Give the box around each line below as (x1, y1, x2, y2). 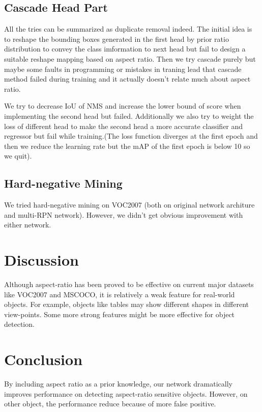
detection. (4, 319, 35, 329)
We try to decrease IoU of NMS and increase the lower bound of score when (4, 100, 241, 111)
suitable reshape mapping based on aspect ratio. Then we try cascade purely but (4, 53, 256, 64)
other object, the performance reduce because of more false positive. (4, 398, 216, 409)
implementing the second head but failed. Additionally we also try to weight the (4, 110, 254, 121)
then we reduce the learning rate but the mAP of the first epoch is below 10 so (4, 140, 250, 151)
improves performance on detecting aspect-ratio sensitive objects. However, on (4, 388, 248, 399)
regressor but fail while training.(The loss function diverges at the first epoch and (4, 131, 258, 141)
